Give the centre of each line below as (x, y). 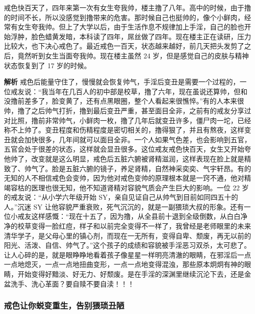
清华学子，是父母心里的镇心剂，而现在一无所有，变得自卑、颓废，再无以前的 (127, 235)
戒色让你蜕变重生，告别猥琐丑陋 (64, 305)
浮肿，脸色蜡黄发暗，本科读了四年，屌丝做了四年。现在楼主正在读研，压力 (131, 36)
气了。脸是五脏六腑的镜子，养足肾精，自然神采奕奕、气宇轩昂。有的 (141, 168)
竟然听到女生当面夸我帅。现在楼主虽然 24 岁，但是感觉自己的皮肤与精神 (133, 55)
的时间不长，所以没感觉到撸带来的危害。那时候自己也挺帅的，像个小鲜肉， (124, 17)
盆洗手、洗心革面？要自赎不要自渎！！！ (69, 283)
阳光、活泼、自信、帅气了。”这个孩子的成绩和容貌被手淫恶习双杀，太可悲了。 (127, 245)
